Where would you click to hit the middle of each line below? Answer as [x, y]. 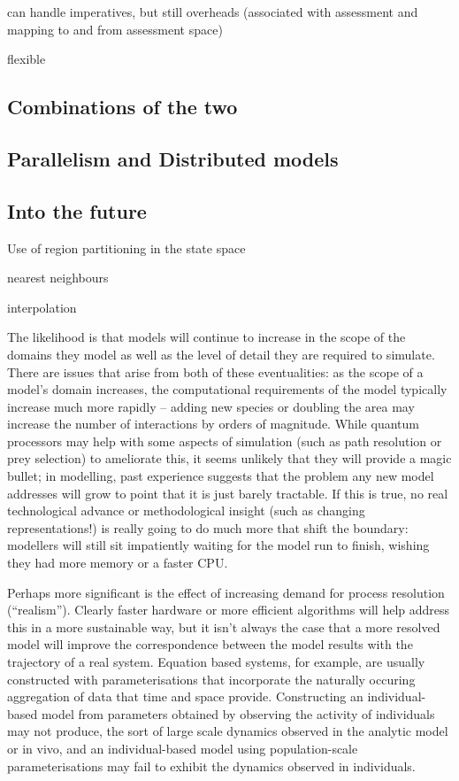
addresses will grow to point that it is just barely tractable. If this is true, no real [228, 493]
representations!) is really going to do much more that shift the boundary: [208, 527]
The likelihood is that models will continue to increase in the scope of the [207, 337]
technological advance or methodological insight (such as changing [186, 510]
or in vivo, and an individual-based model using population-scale [183, 748]
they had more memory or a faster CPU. [118, 563]
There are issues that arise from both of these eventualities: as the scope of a [215, 371]
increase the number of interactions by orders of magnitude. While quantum [213, 424]
